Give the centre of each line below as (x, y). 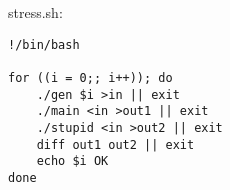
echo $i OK (72, 161)
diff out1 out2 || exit (115, 144)
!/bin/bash (44, 44)
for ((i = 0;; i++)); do (90, 77)
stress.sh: (35, 12)
